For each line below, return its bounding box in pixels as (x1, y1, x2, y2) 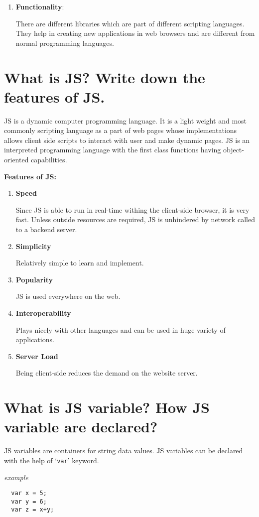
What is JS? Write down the (4, 67, 205, 87)
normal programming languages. (15, 37, 114, 48)
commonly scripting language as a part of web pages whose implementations (4, 125, 237, 135)
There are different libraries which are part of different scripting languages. (15, 18, 245, 28)
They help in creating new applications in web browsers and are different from (15, 28, 255, 38)
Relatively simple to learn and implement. (15, 258, 144, 268)
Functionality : (15, 1, 64, 11)
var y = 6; (11, 498, 47, 505)
